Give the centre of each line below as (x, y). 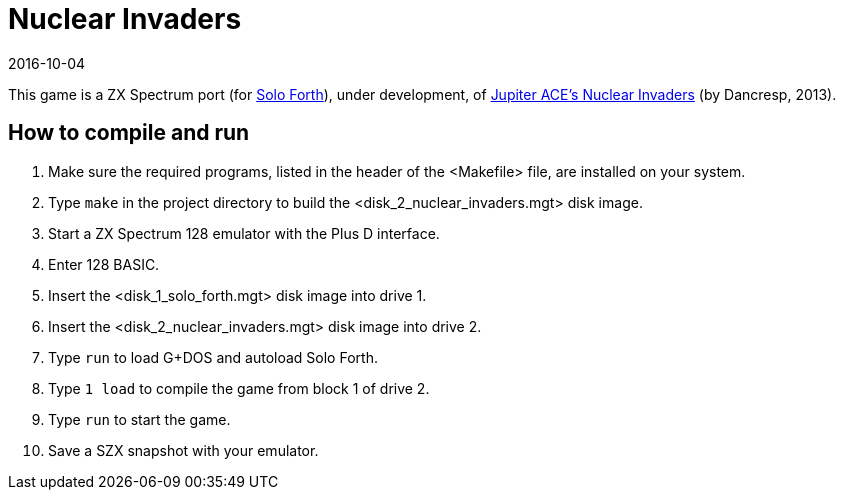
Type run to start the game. (139, 419)
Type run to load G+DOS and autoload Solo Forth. (213, 357)
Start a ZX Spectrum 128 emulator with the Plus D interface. (244, 233)
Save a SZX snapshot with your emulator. (183, 450)
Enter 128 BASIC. (104, 264)
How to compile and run (129, 133)
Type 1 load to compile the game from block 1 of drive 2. (239, 388)
